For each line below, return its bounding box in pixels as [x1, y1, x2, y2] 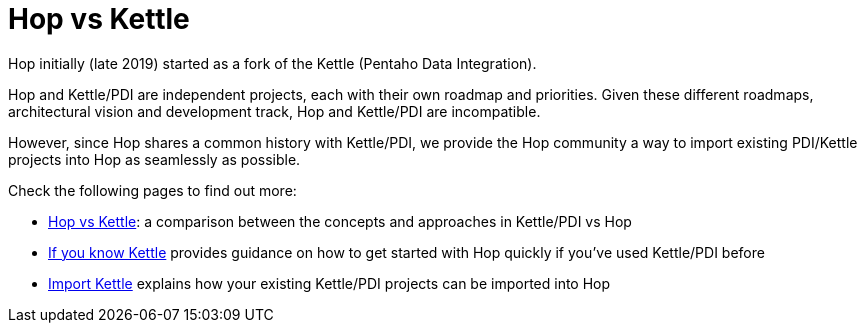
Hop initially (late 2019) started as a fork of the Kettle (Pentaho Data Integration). [8, 54, 537, 72]
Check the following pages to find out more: [8, 181, 297, 199]
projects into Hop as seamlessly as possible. [8, 150, 301, 168]
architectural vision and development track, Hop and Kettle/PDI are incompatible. [8, 102, 541, 120]
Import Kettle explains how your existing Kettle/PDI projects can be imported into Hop [48, 274, 611, 292]
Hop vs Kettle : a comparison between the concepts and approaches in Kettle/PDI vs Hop [48, 212, 632, 230]
